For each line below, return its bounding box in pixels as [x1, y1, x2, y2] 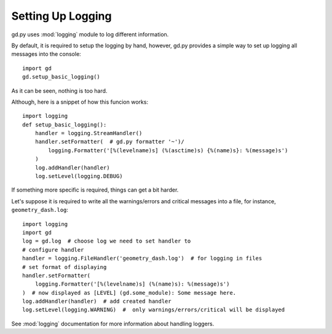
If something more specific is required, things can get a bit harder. [11, 186, 179, 193]
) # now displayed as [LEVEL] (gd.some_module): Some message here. [22, 289, 237, 296]
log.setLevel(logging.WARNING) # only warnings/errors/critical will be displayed [22, 306, 285, 313]
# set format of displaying [22, 263, 107, 270]
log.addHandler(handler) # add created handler [22, 298, 172, 305]
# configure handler [22, 246, 84, 253]
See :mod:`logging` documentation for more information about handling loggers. [11, 320, 215, 327]
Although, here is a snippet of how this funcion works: [11, 98, 149, 106]
